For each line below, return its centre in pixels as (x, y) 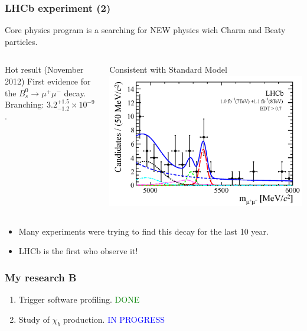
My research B (41, 277)
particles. (21, 41)
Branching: (25, 104)
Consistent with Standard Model (168, 69)
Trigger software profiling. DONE (79, 299)
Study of (34, 319)
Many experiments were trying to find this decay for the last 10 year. (143, 231)
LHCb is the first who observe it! (78, 251)
